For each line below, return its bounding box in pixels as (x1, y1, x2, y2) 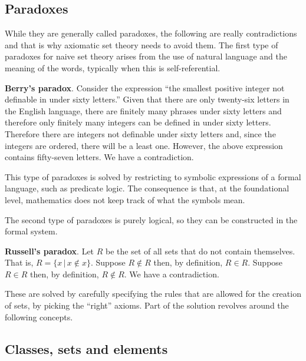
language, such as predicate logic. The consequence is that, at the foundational (5, 182, 289, 194)
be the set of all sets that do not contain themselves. (106, 244, 295, 257)
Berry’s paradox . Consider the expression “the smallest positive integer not (5, 81, 285, 94)
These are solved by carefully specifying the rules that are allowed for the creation (5, 287, 301, 300)
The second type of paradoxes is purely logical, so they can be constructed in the (5, 213, 298, 226)
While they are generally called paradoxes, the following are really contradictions (5, 27, 297, 39)
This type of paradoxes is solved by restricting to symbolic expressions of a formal (5, 170, 301, 183)
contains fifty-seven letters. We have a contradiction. (5, 151, 194, 163)
